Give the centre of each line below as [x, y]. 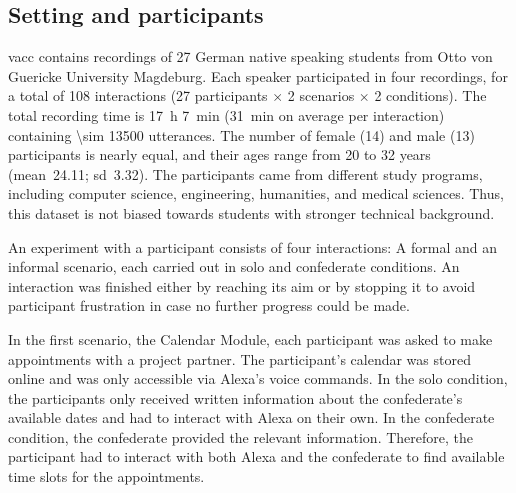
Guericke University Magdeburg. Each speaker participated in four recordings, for [258, 75]
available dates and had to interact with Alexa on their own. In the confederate [251, 417]
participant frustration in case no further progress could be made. [209, 305]
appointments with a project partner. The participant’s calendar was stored [239, 358]
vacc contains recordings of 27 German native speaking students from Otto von [250, 56]
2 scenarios [321, 95]
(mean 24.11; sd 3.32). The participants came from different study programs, [245, 173]
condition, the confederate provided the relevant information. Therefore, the [240, 436]
